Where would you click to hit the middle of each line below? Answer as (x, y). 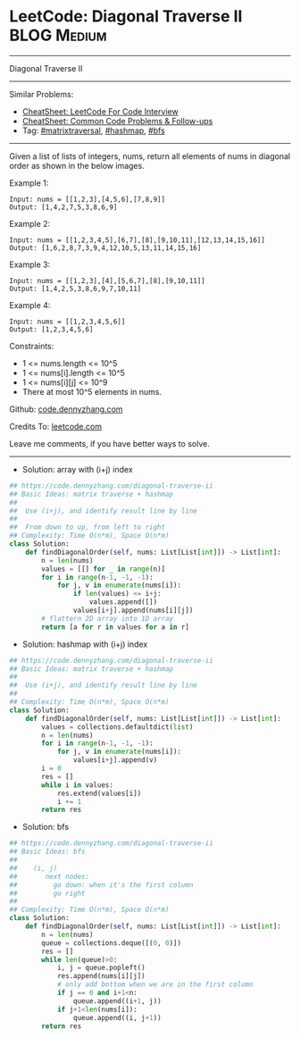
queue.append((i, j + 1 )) (117, 1017)
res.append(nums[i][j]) (101, 976)
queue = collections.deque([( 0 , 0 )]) (111, 943)
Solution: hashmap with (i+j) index (85, 644)
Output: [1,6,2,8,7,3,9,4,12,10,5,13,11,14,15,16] (105, 247)
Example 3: (30, 264)
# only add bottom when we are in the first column (155, 984)
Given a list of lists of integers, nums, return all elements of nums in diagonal (150, 156)
